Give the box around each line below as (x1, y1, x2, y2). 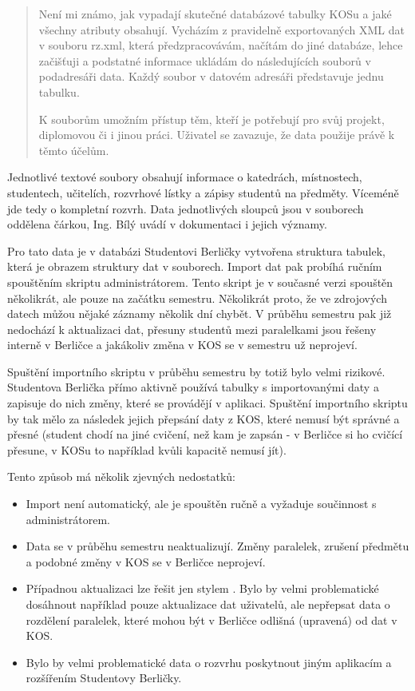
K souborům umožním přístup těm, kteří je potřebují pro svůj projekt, (38, 110, 385, 127)
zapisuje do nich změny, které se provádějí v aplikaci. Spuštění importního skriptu (7, 395, 408, 411)
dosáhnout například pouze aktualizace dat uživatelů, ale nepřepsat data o (26, 596, 390, 612)
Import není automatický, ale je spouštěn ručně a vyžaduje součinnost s (26, 495, 377, 512)
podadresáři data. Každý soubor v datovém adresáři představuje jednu (38, 68, 384, 85)
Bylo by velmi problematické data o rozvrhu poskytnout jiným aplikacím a (26, 653, 392, 670)
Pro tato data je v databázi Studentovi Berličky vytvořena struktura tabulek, (7, 242, 385, 259)
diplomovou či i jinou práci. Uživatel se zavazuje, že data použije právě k (38, 126, 395, 143)
